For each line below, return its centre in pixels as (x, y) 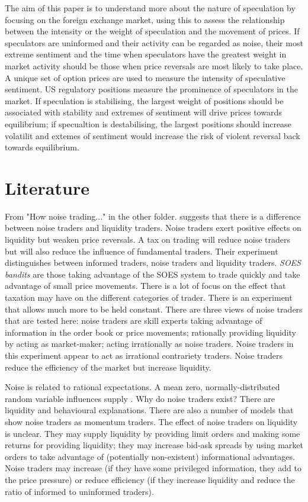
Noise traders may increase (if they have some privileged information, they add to (153, 468)
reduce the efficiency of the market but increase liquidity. (108, 367)
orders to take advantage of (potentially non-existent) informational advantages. (150, 456)
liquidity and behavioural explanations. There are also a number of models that (149, 410)
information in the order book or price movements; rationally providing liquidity (150, 332)
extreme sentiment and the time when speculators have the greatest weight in (146, 54)
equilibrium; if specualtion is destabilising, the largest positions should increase (148, 123)
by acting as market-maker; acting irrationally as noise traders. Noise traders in (149, 344)
